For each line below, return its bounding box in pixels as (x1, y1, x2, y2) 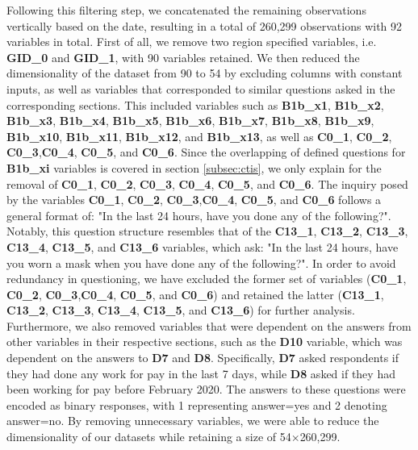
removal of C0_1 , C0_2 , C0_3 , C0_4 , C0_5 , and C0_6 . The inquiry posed (6, 175, 408, 192)
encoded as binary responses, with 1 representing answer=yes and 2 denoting (6, 396, 387, 413)
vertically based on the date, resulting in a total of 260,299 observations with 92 (6, 17, 403, 34)
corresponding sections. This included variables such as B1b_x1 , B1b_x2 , (6, 96, 384, 113)
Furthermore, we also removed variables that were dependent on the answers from (6, 317, 412, 334)
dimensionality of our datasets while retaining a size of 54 (6, 428, 291, 445)
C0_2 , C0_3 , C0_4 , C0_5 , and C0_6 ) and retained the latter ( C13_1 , (6, 285, 384, 302)
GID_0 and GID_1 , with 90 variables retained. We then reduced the (6, 48, 360, 65)
